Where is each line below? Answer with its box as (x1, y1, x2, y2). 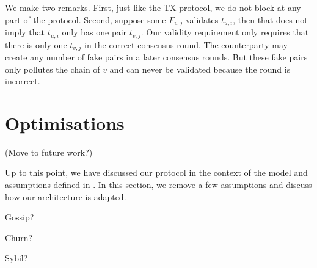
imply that (5, 26, 45, 38)
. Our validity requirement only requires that (140, 26, 309, 38)
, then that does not (233, 13, 308, 26)
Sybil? (5, 252, 28, 264)
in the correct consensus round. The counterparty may (84, 38, 288, 51)
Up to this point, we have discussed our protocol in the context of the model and (5, 166, 308, 179)
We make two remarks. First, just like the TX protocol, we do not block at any (5, 1, 301, 13)
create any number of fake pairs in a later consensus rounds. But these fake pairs (5, 50, 308, 63)
